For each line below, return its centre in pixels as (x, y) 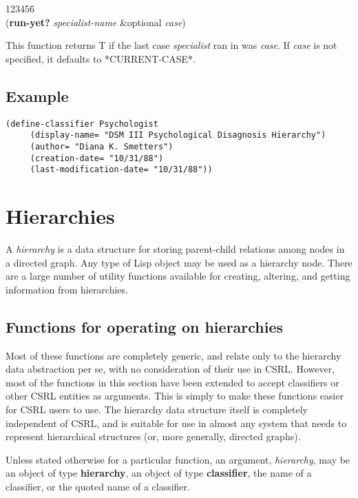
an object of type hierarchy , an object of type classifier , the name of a (159, 473)
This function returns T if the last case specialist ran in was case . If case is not (171, 45)
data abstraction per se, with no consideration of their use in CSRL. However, (170, 369)
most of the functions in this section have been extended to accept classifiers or (172, 382)
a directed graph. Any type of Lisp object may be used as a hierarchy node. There (179, 262)
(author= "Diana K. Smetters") (102, 146)
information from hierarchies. (67, 289)
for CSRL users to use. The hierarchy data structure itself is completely (157, 409)
